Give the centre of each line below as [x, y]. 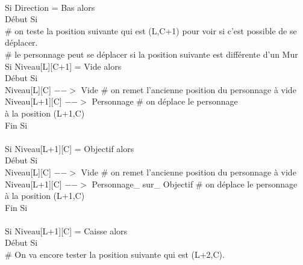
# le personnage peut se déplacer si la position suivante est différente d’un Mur [151, 54]
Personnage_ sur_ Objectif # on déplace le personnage [195, 184]
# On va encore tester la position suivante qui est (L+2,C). [115, 254]
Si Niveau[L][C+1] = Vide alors [63, 66]
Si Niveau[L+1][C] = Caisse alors [66, 230]
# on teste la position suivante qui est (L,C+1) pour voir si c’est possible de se [151, 30]
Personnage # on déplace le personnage [165, 101]
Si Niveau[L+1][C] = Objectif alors [70, 148]
